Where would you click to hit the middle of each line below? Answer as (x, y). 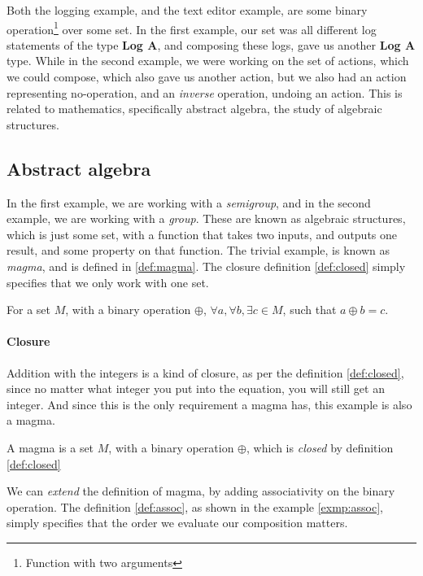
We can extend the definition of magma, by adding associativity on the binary (201, 491)
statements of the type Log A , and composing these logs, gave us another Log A (211, 44)
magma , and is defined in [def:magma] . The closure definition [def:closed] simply (206, 266)
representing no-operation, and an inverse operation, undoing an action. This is (205, 92)
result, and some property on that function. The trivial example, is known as (198, 250)
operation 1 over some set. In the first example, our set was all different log (192, 28)
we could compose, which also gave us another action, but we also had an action (207, 77)
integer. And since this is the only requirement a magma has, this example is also (209, 404)
